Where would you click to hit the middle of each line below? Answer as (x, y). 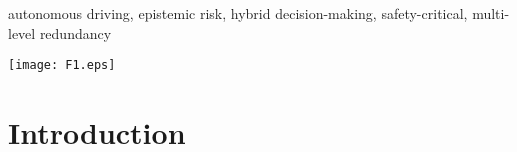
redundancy (75, 32)
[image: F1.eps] (62, 65)
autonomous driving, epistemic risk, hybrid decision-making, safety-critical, (238, 13)
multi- (491, 13)
